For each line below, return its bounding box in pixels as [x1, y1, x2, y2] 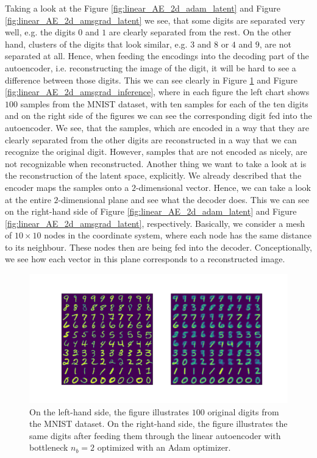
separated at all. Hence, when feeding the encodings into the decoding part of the [5, 49, 309, 62]
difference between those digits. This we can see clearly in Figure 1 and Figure [5, 73, 297, 86]
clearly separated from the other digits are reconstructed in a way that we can [5, 133, 297, 146]
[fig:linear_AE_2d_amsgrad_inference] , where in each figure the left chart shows [5, 85, 310, 98]
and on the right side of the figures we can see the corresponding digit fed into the [5, 109, 312, 122]
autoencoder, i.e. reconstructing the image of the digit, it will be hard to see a [5, 61, 296, 74]
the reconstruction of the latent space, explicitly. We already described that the [5, 169, 302, 182]
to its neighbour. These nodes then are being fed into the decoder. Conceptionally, [5, 240, 312, 253]
